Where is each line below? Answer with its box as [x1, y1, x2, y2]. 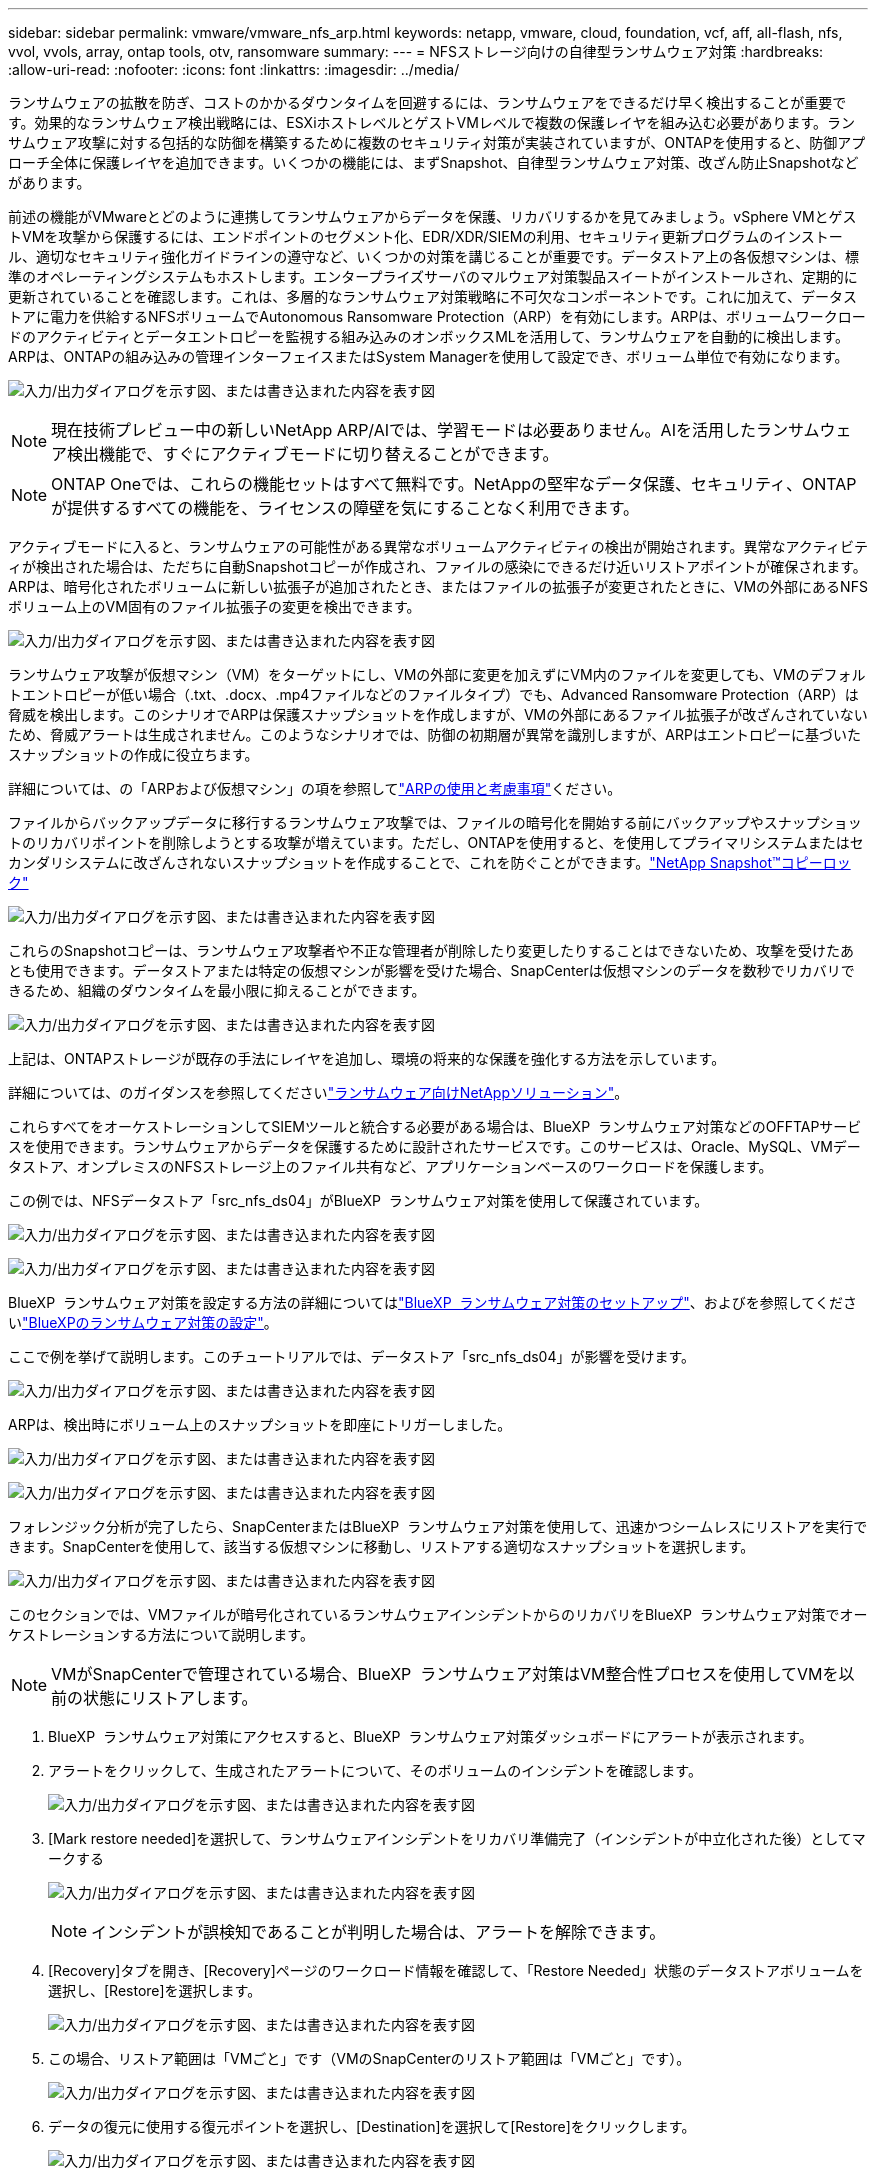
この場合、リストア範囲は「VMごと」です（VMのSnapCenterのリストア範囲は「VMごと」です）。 [48, 2050, 691, 2067]
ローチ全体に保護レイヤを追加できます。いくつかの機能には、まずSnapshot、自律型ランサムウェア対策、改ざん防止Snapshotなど [8, 154, 859, 171]
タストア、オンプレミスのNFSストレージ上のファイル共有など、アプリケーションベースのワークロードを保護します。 [8, 1158, 773, 1175]
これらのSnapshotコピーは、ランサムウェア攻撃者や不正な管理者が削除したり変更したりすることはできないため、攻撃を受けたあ [8, 942, 855, 959]
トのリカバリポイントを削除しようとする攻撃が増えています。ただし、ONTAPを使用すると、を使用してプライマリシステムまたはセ [8, 834, 864, 851]
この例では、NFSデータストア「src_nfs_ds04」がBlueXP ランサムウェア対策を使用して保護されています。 [8, 1192, 709, 1209]
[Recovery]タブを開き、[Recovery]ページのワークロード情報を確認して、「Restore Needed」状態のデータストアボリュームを [48, 1962, 864, 1979]
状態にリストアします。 [83, 1688, 258, 1708]
